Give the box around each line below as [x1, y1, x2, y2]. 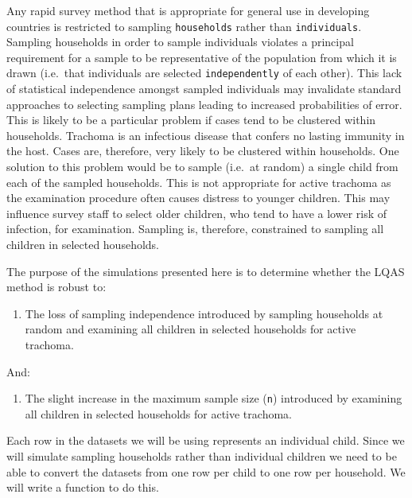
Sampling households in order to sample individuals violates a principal [6, 33, 354, 50]
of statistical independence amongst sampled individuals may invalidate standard [6, 80, 402, 97]
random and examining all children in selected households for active [25, 321, 356, 337]
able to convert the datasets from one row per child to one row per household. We [6, 463, 406, 480]
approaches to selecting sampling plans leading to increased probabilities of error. [6, 95, 402, 112]
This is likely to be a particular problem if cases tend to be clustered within [6, 111, 376, 128]
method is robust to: [6, 278, 107, 295]
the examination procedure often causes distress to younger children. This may [6, 189, 391, 206]
